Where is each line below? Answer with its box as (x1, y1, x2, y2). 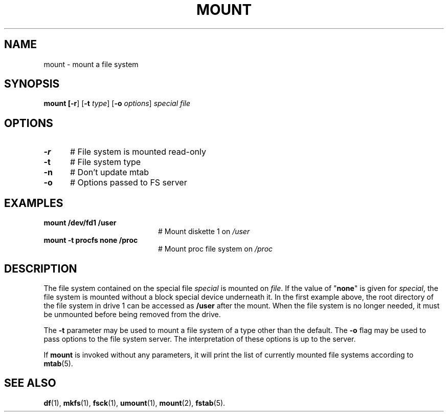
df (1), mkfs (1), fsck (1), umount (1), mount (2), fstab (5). (43, 398, 226, 407)
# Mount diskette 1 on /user (158, 227, 250, 236)
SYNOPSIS (4, 77, 60, 91)
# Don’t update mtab (70, 167, 149, 178)
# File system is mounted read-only (70, 147, 206, 157)
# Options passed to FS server (70, 177, 187, 188)
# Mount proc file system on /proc (158, 244, 273, 254)
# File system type (70, 157, 141, 168)
